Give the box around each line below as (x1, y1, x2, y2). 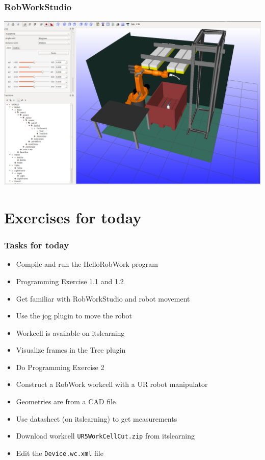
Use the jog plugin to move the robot (16, 310, 132, 321)
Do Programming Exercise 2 (16, 361, 104, 372)
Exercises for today (4, 206, 142, 227)
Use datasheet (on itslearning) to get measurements (16, 413, 177, 424)
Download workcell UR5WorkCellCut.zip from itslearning (16, 430, 195, 441)
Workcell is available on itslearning (16, 327, 125, 338)
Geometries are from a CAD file (16, 396, 116, 407)
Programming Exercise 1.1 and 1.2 (16, 275, 124, 286)
